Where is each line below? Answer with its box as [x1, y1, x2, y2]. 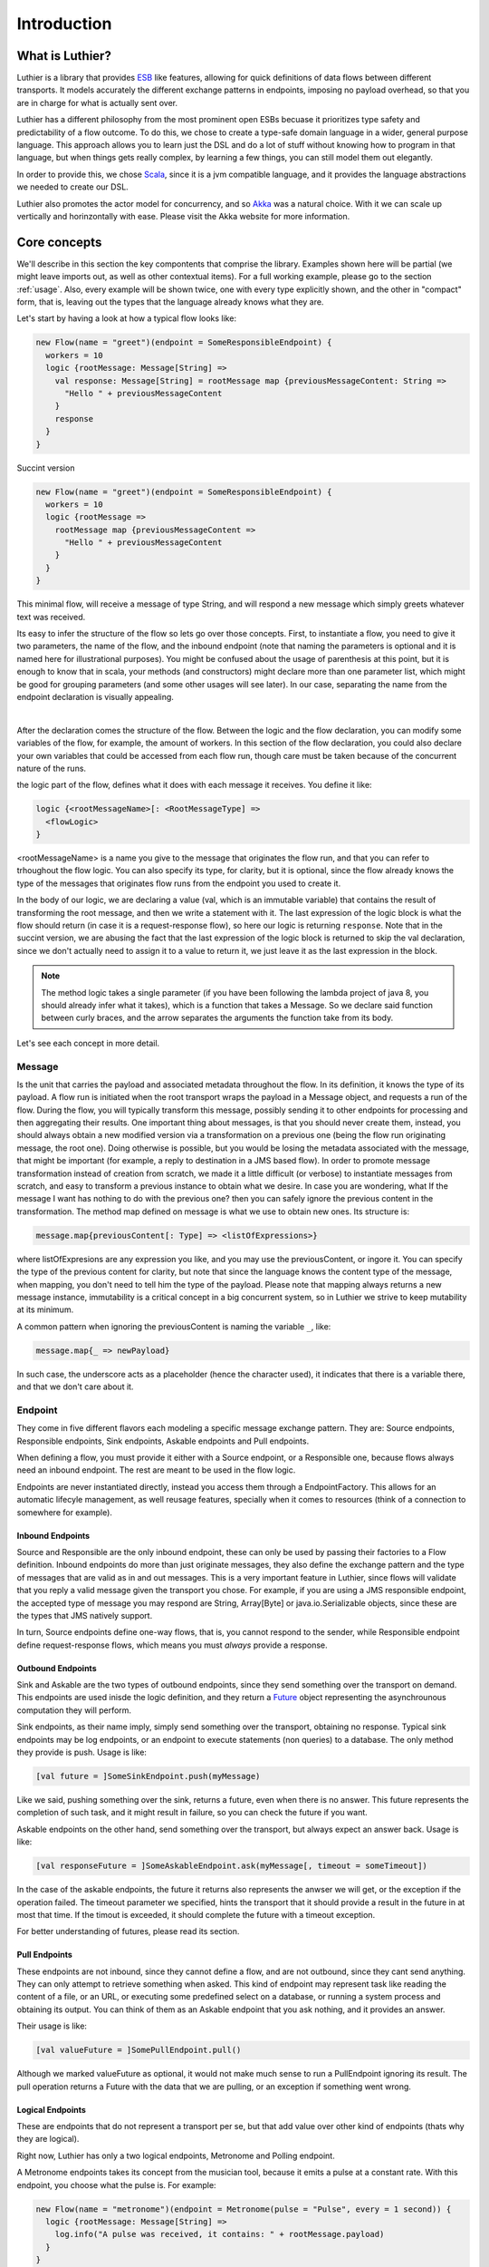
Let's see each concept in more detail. [16, 1037, 160, 1048]
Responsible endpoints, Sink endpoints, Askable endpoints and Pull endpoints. [16, 1435, 310, 1446]
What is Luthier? [16, 48, 112, 63]
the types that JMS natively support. [16, 1610, 153, 1620]
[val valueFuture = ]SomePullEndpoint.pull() [35, 2045, 242, 2056]
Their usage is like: [16, 2020, 88, 2031]
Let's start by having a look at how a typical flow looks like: [16, 313, 237, 324]
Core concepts [16, 234, 102, 249]
